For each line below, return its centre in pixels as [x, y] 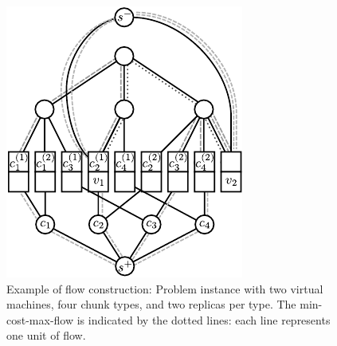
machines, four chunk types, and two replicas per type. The [151, 304]
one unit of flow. [46, 335]
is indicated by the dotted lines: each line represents [204, 319]
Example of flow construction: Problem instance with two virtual [165, 288]
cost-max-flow [40, 319]
